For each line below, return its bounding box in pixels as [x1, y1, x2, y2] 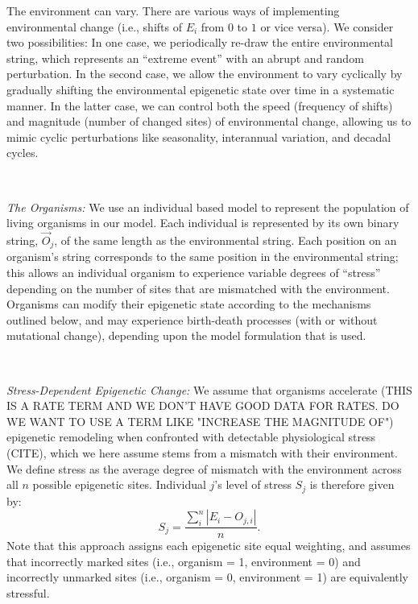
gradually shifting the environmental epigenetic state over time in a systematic [6, 81, 395, 97]
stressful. [6, 584, 50, 601]
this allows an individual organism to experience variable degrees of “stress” [6, 263, 381, 280]
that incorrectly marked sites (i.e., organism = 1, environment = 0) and [6, 552, 361, 569]
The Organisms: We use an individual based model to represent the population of [6, 198, 409, 215]
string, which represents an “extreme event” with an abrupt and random [6, 49, 364, 66]
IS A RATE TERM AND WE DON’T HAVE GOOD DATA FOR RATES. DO [6, 397, 399, 414]
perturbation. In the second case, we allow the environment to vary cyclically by [6, 65, 403, 82]
